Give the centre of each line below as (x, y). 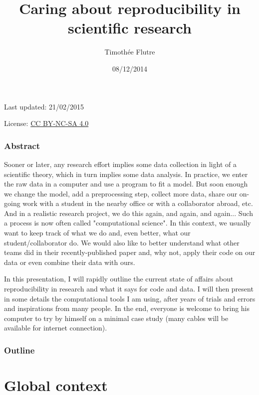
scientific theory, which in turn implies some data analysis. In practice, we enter (126, 174)
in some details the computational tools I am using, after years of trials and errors (130, 298)
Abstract (22, 145)
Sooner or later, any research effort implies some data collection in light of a (120, 164)
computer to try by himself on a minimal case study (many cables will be (116, 318)
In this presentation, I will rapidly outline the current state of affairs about (119, 279)
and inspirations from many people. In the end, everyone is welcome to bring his (127, 308)
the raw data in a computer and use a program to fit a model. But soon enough (126, 184)
